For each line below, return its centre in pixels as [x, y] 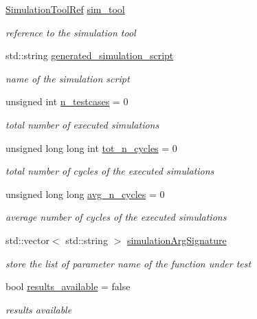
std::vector [27, 240]
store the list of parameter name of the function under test [128, 263]
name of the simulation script [68, 78]
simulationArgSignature [177, 240]
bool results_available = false [68, 286]
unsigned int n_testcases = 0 [67, 101]
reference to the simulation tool [71, 32]
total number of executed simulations [82, 124]
